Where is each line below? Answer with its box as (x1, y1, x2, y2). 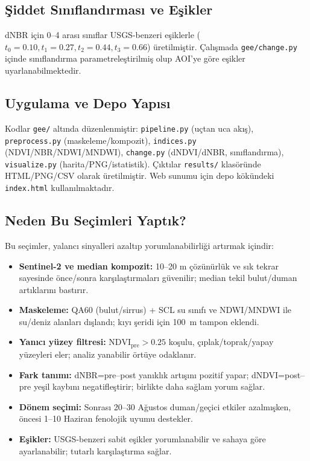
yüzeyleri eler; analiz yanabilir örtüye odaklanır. (19, 347, 197, 360)
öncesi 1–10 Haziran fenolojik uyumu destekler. (19, 412, 193, 425)
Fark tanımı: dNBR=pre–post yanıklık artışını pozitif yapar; (19, 368, 249, 381)
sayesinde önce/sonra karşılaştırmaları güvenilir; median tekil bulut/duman (19, 271, 297, 284)
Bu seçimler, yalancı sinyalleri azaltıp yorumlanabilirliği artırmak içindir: (5, 239, 274, 251)
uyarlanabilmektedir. (5, 64, 81, 77)
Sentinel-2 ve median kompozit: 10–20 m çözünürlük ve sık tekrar (19, 259, 279, 272)
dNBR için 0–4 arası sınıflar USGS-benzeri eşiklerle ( (5, 28, 201, 41)
